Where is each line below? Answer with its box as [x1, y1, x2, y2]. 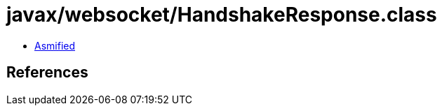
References [6, 64, 88, 82]
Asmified [34, 39, 76, 52]
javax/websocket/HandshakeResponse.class [6, 3, 437, 27]
